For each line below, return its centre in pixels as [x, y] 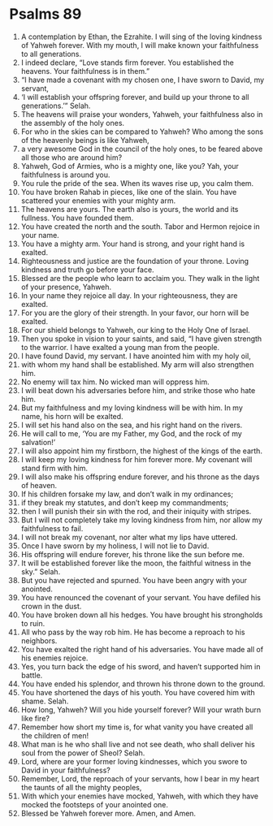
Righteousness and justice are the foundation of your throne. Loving [135, 261]
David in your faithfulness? [65, 770]
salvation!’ [38, 442]
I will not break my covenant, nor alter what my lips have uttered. [129, 537]
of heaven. [39, 485]
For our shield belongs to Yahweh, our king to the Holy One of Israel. [135, 330]
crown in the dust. [51, 606]
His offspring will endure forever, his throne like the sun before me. [132, 554]
